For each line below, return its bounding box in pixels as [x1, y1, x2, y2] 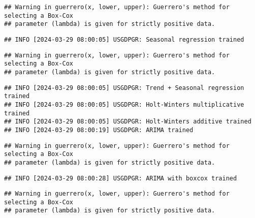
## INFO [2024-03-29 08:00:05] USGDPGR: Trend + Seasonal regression [4, 84, 244, 91]
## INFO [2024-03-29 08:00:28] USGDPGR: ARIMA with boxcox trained [4, 174, 237, 182]
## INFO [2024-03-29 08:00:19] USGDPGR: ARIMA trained [4, 126, 194, 134]
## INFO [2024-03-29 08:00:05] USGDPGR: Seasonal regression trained [4, 36, 244, 43]
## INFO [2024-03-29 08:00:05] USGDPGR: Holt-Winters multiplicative [4, 101, 244, 108]
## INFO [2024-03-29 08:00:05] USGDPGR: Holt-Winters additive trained [4, 118, 251, 126]
